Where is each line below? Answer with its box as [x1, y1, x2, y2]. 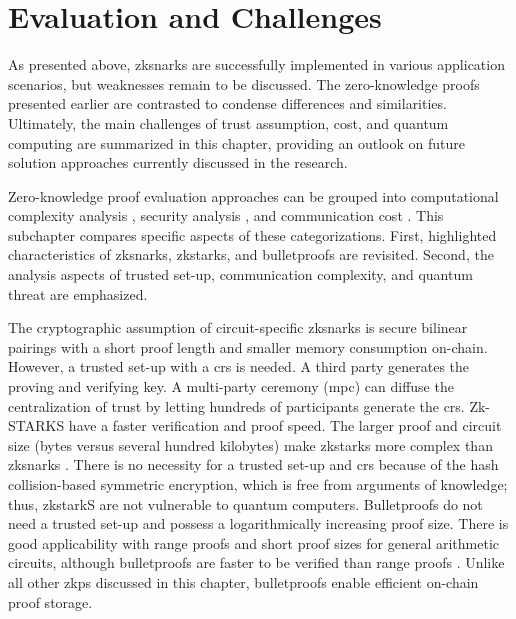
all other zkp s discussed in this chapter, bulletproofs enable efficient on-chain [8, 571, 479, 592]
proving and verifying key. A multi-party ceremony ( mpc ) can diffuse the [8, 376, 454, 397]
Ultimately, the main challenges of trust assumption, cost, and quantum [8, 112, 449, 133]
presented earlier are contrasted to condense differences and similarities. [8, 93, 447, 114]
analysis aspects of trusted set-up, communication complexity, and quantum [8, 264, 473, 285]
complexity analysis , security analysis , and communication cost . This [8, 205, 444, 226]
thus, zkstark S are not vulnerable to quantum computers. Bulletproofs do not [8, 493, 483, 514]
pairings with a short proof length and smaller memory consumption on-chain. [8, 336, 488, 357]
